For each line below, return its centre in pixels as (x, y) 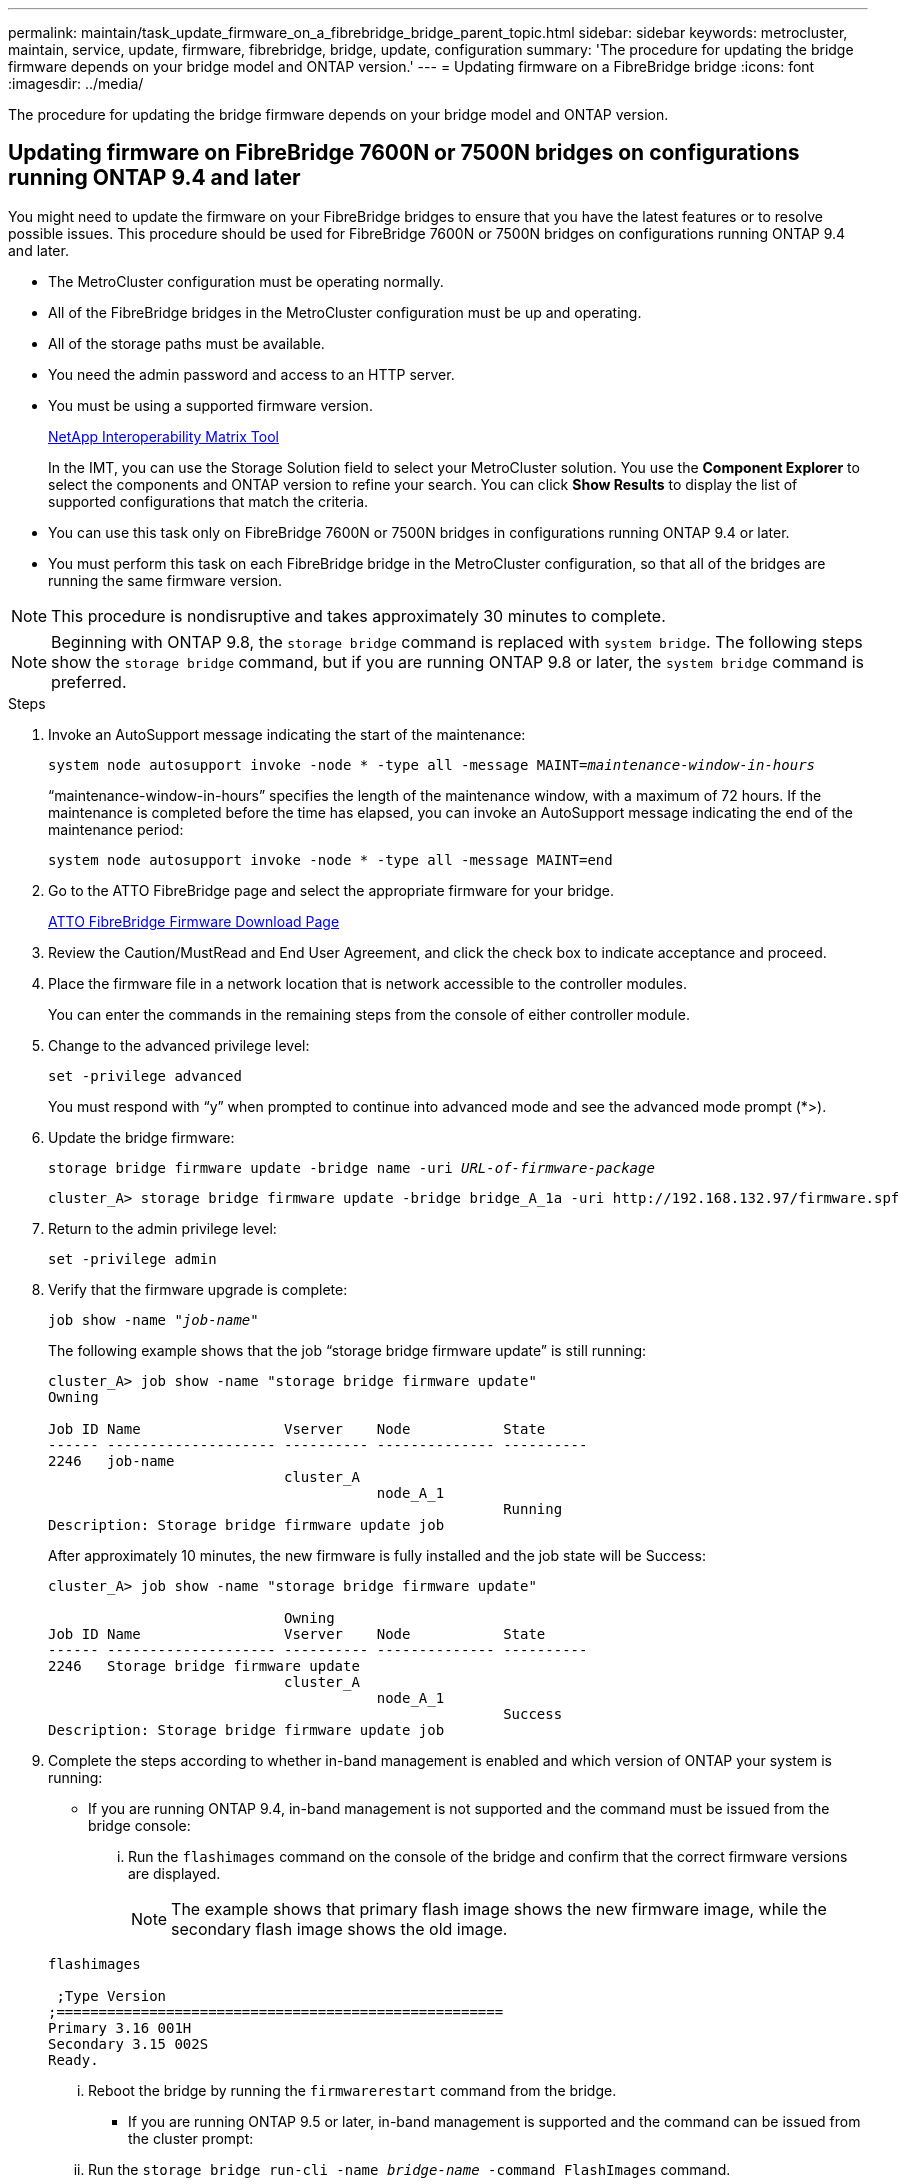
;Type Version (111, 1995)
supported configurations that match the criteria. (208, 501)
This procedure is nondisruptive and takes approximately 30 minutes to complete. (358, 615)
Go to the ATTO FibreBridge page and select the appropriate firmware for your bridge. (331, 890)
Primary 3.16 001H (120, 2027)
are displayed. (174, 1873)
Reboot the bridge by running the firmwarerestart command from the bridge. (352, 2090)
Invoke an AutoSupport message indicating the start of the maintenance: (287, 734)
